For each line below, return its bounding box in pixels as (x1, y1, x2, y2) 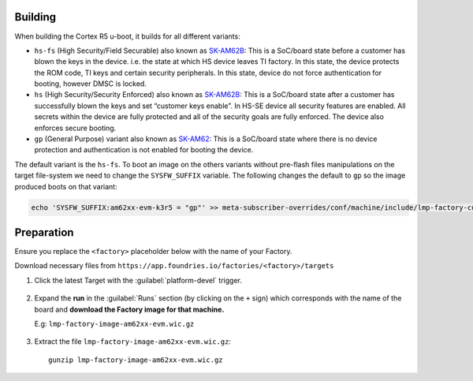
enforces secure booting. (34, 123, 117, 133)
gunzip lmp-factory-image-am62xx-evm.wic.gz (48, 355, 224, 364)
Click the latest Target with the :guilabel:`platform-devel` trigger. (34, 275, 242, 285)
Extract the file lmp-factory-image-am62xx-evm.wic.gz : (34, 337, 232, 346)
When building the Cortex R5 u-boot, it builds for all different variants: (14, 32, 240, 41)
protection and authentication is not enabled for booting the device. (34, 145, 254, 155)
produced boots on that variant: (14, 181, 117, 191)
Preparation (14, 226, 74, 239)
